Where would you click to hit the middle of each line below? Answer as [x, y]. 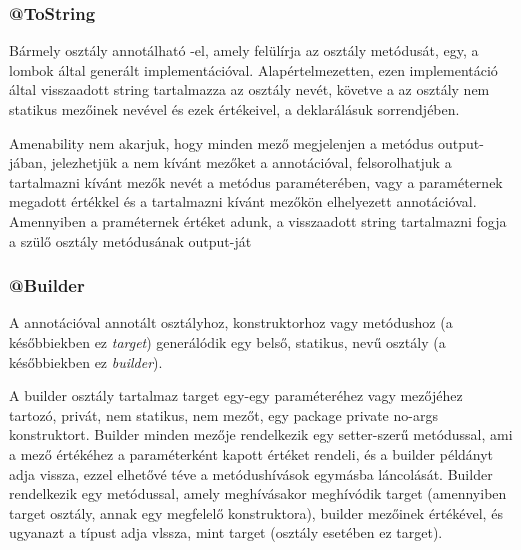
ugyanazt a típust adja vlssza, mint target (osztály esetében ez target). [226, 532]
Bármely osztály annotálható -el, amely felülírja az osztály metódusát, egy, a [244, 50]
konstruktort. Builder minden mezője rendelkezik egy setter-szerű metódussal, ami [261, 434]
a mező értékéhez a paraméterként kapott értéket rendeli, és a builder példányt [251, 453]
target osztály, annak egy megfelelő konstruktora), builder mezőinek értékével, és [256, 512]
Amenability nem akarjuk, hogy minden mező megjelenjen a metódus [221, 142]
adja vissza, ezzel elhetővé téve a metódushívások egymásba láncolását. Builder [251, 473]
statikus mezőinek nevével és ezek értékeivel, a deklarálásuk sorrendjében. [234, 109]
